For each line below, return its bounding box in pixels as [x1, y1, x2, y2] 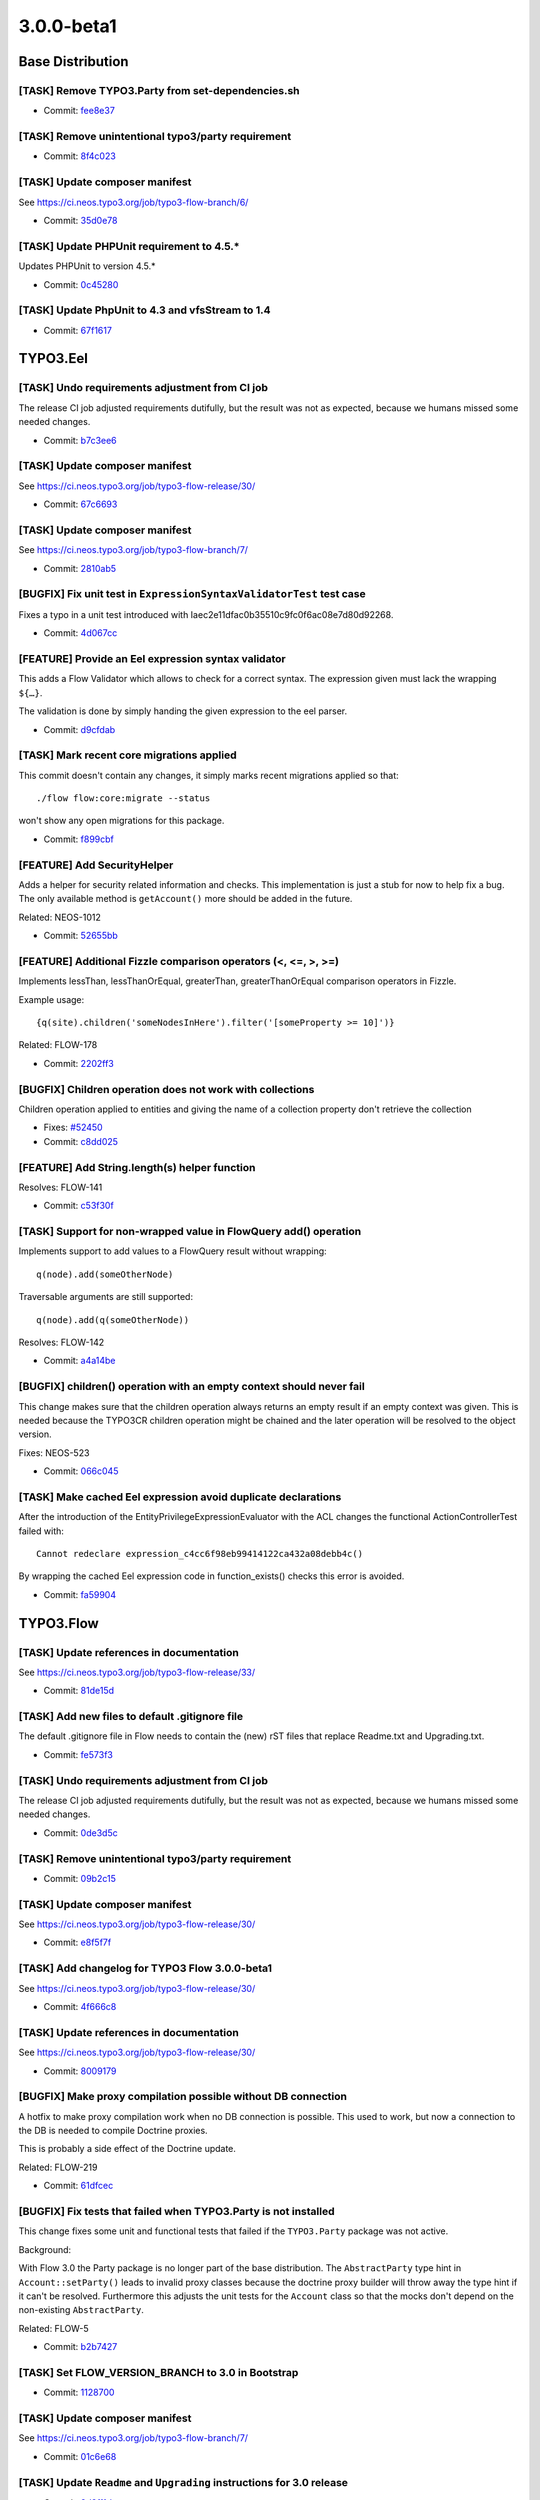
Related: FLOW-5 [18, 2322, 89, 2334]
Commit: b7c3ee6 [43, 434, 117, 446]
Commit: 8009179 [43, 2065, 117, 2077]
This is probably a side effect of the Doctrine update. [18, 2143, 237, 2155]
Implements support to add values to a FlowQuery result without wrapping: [18, 1245, 327, 1257]
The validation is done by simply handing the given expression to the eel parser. [18, 705, 348, 717]
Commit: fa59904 [43, 1588, 117, 1600]
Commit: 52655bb [43, 930, 119, 942]
